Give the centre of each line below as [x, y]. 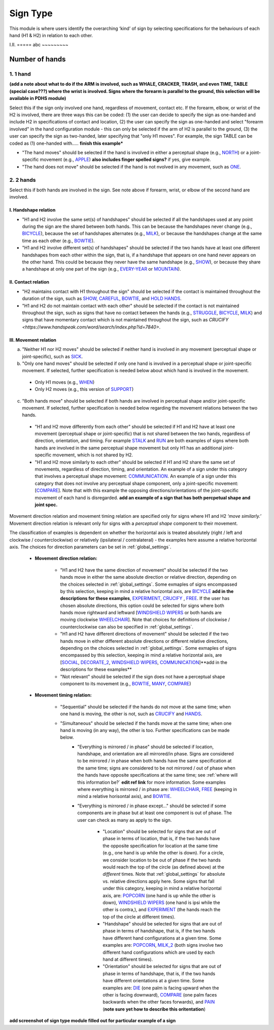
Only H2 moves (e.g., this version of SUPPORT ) [84, 389]
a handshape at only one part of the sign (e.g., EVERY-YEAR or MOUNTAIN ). [101, 269]
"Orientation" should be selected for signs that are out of [162, 967]
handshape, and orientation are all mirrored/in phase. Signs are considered [156, 754]
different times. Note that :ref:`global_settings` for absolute [164, 874]
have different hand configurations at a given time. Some [162, 938]
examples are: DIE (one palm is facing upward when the [161, 988]
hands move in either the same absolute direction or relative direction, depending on [148, 577]
